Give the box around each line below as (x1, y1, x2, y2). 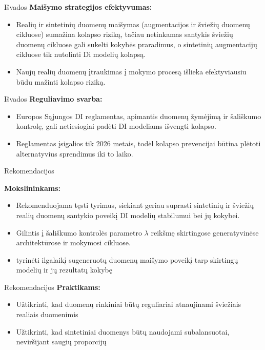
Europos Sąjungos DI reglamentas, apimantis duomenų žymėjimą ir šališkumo (16, 110, 261, 121)
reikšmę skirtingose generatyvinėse (151, 227, 259, 238)
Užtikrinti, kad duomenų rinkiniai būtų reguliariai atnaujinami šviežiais (16, 299, 241, 309)
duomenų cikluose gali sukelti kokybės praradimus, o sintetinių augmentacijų (16, 38, 257, 49)
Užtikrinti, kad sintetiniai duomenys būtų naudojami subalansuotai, (16, 326, 230, 337)
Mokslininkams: (4, 182, 61, 193)
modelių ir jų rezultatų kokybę (16, 264, 112, 275)
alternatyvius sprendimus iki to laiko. (16, 148, 133, 159)
